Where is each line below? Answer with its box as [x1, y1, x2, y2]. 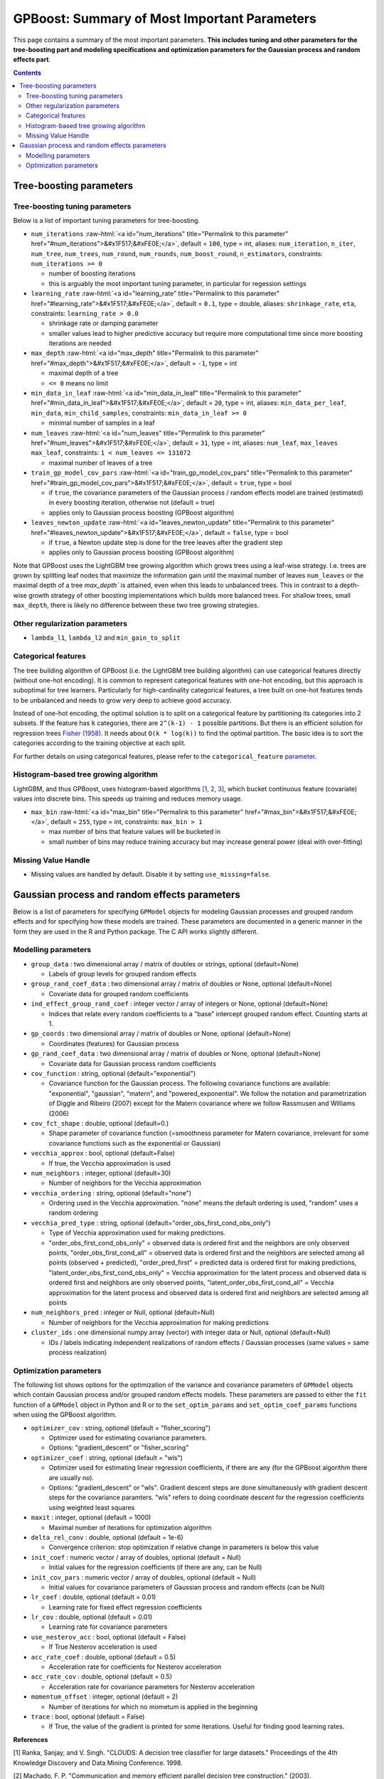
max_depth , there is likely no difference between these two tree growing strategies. [13, 601, 260, 610]
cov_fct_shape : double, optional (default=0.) [31, 1119, 169, 1127]
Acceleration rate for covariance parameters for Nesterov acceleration [48, 1682, 255, 1691]
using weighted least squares [48, 1503, 135, 1511]
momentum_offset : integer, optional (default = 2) [31, 1692, 178, 1701]
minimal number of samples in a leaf [48, 418, 156, 427]
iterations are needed [48, 339, 112, 348]
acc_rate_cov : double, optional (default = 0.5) [31, 1672, 173, 1681]
